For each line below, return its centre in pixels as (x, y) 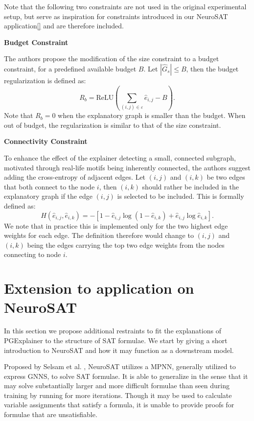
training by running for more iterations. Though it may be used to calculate (118, 395)
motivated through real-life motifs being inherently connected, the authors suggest (127, 167)
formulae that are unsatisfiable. (51, 414)
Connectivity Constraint (46, 141)
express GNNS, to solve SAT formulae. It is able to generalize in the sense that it (126, 376)
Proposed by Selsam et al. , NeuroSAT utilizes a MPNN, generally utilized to (120, 366)
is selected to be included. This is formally (181, 196)
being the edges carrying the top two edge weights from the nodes (126, 245)
